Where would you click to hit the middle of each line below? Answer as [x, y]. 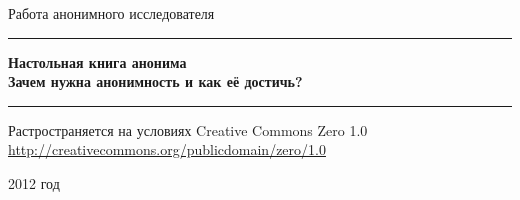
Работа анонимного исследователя [111, 13]
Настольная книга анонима [97, 61]
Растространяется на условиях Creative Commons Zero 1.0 [188, 129]
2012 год [34, 182]
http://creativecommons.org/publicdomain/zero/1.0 [167, 149]
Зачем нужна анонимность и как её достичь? [155, 81]
